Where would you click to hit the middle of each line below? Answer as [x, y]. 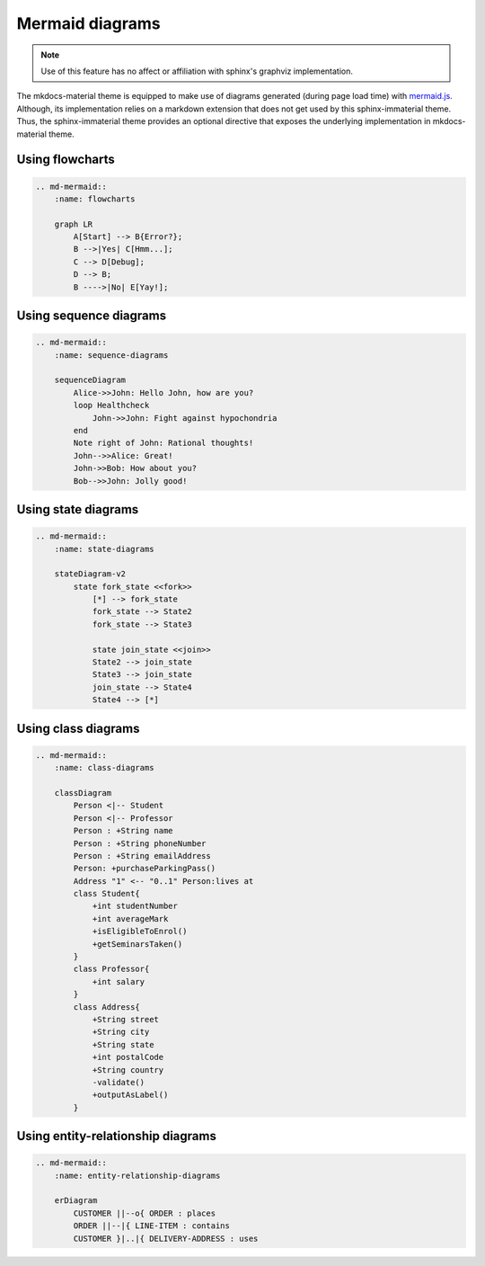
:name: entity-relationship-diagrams [137, 1175]
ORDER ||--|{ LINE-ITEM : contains [152, 1226]
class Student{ [107, 894]
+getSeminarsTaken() [137, 944]
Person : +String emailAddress [142, 856]
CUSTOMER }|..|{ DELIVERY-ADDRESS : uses [166, 1238]
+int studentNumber [135, 906]
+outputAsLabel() [130, 1095]
